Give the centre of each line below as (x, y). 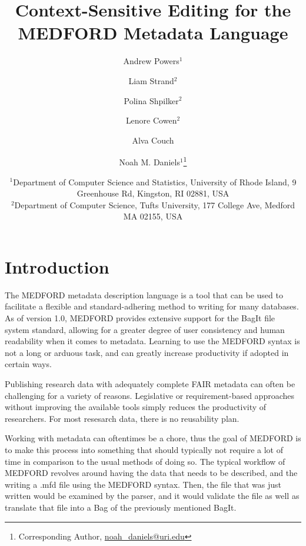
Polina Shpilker (151, 100)
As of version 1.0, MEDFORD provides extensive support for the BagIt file (140, 318)
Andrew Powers (151, 61)
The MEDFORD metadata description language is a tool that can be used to (144, 294)
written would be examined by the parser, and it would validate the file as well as (152, 496)
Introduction (57, 266)
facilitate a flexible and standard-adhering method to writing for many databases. (152, 306)
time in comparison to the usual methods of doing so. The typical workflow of (145, 461)
